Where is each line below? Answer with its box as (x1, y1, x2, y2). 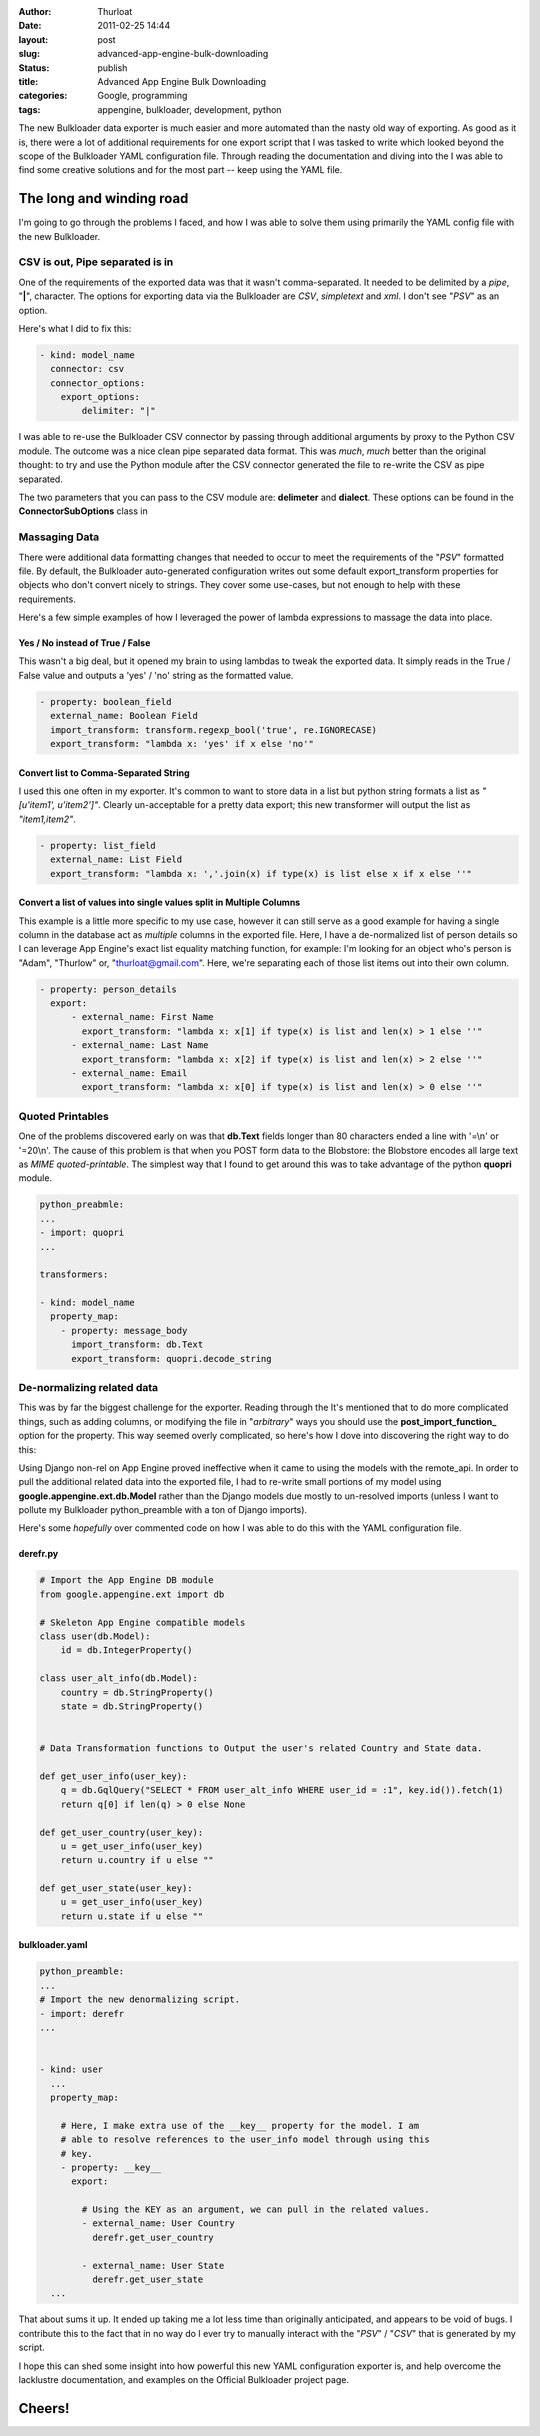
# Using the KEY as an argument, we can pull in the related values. (81, 2204, 430, 2215)
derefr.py (18, 1548, 59, 1560)
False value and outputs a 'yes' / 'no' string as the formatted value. (18, 669, 294, 681)
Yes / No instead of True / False (18, 637, 151, 649)
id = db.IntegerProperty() (60, 1645, 194, 1656)
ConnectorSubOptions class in (18, 505, 149, 517)
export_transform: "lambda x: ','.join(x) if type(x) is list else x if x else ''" (50, 868, 472, 879)
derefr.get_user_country (91, 2231, 214, 2243)
